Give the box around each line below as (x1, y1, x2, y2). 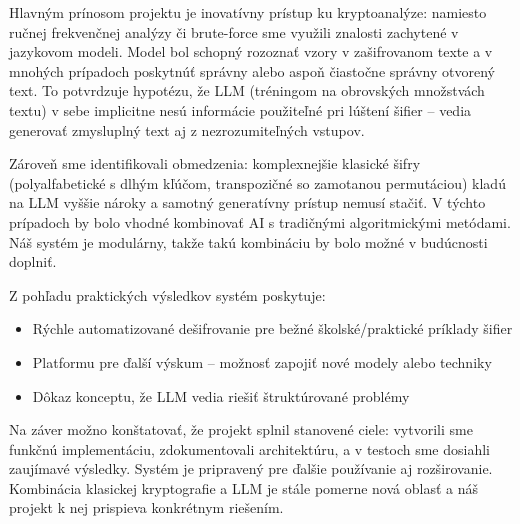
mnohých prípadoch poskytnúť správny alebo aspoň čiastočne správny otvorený (9, 60, 495, 81)
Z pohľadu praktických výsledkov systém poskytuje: (9, 284, 326, 305)
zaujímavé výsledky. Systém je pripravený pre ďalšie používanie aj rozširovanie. (9, 458, 493, 479)
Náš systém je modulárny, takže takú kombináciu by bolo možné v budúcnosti (9, 231, 488, 252)
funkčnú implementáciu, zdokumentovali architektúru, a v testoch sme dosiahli (9, 438, 490, 459)
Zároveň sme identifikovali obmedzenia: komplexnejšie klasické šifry (9, 153, 421, 174)
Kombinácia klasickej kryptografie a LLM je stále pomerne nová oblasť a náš (9, 477, 479, 498)
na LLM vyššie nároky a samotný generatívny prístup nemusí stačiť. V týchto (9, 192, 486, 213)
